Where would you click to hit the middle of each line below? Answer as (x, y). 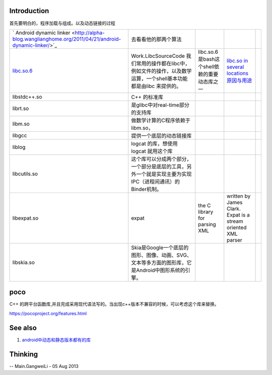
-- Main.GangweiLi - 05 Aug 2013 (44, 366)
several (235, 67)
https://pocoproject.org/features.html (48, 313)
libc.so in (237, 60)
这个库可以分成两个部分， (161, 159)
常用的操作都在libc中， (163, 63)
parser (235, 240)
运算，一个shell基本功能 (159, 78)
